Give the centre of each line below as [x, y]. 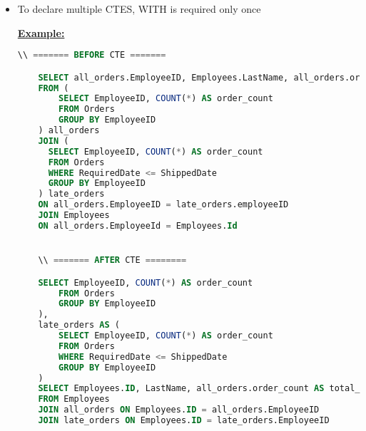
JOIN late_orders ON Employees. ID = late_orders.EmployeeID [184, 421]
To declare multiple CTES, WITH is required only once [139, 9]
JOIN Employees [74, 215]
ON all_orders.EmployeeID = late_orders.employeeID [163, 205]
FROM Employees [74, 399]
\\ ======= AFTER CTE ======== [112, 260]
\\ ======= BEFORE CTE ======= [92, 55]
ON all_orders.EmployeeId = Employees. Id [138, 225]
